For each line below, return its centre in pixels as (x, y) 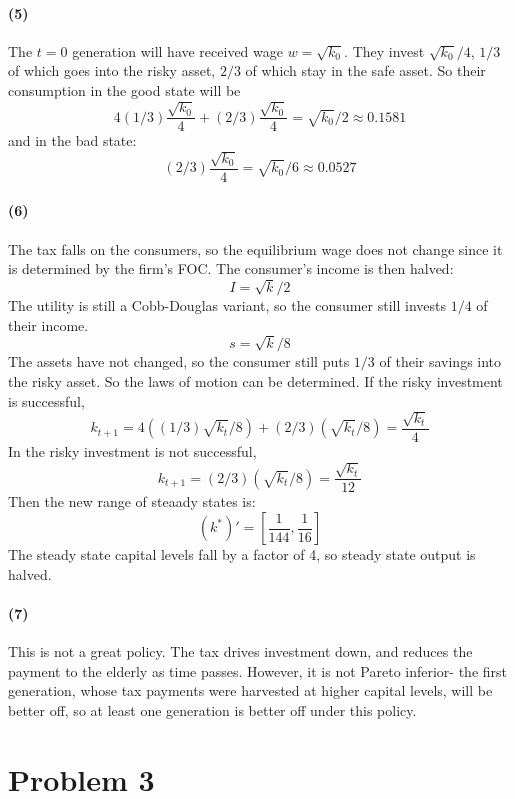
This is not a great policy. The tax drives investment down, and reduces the (240, 650)
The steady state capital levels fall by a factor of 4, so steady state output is (242, 554)
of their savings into (440, 361)
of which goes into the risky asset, (112, 70)
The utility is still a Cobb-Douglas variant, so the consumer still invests (227, 305)
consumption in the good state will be (124, 89)
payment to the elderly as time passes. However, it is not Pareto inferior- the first (258, 670)
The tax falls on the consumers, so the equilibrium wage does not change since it (255, 248)
